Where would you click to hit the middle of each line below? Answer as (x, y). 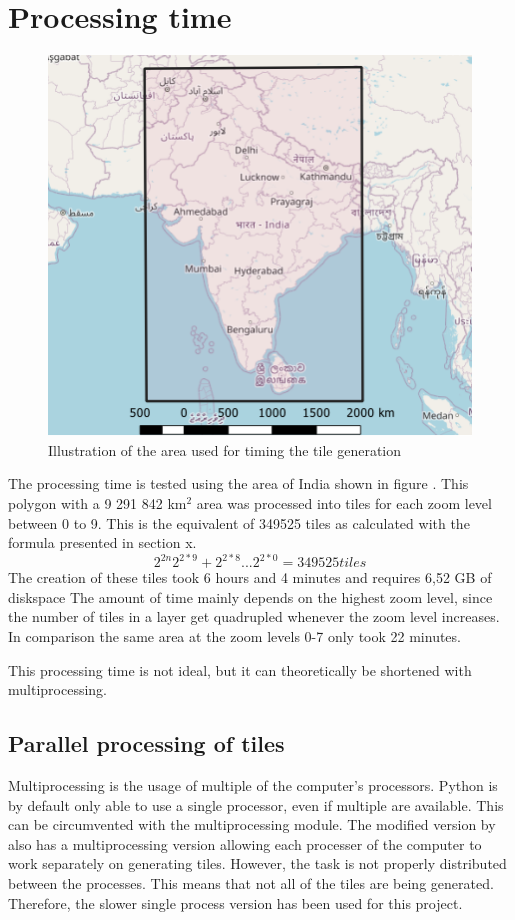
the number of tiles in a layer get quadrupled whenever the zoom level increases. (254, 616)
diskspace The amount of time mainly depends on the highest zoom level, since (250, 596)
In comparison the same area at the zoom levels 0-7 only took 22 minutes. (234, 636)
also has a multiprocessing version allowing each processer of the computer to (245, 843)
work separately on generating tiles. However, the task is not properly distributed (257, 863)
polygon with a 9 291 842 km (97, 503)
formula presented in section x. (102, 542)
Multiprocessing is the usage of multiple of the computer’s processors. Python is (253, 785)
